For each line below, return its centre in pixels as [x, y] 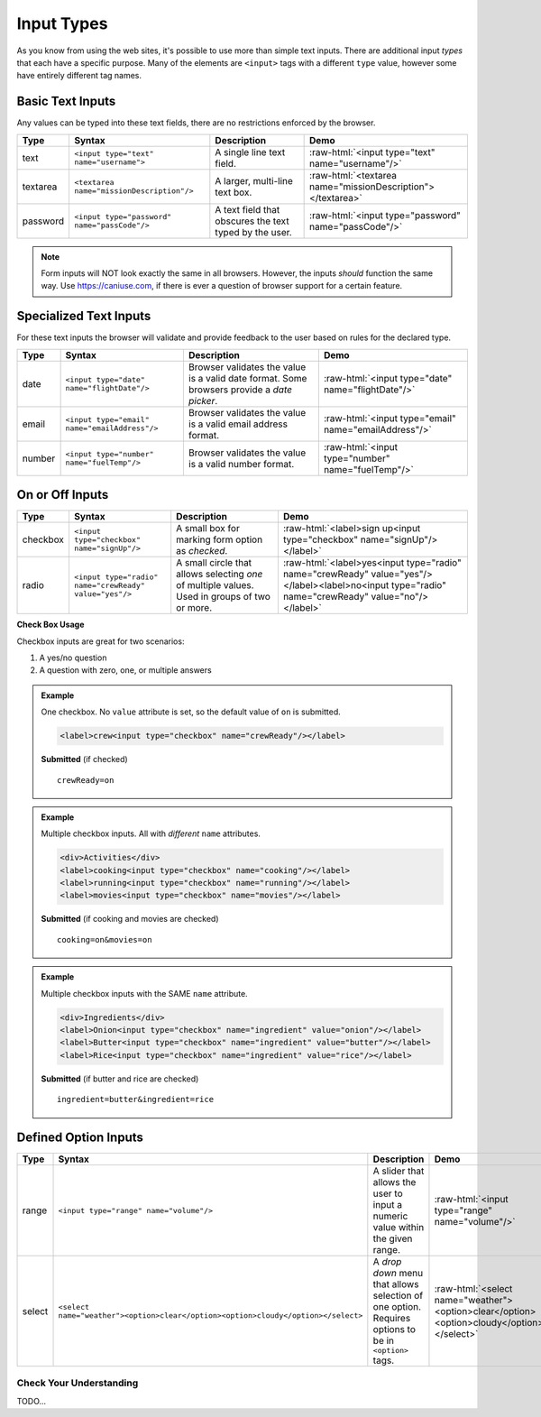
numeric [390, 1216]
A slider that [399, 1171]
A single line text [250, 152]
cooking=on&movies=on [105, 939]
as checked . [202, 551]
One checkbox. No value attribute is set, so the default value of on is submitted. [191, 712]
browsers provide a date [240, 390]
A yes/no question [73, 658]
